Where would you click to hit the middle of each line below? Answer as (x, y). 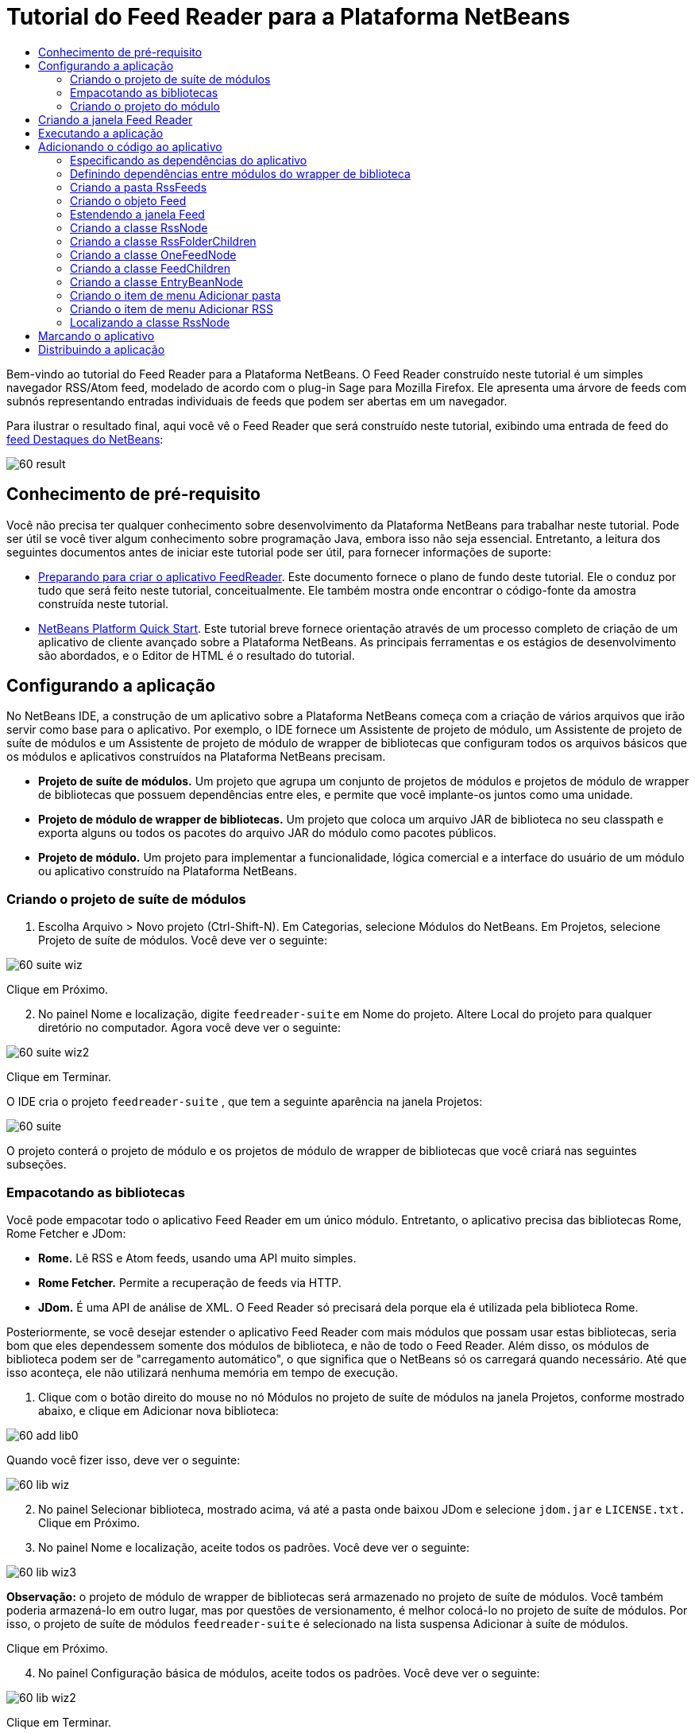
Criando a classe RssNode (139, 227)
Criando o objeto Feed (128, 200)
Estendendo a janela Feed (137, 214)
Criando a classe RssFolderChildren (163, 241)
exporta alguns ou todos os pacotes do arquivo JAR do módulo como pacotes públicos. (267, 833)
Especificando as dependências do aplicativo (189, 160)
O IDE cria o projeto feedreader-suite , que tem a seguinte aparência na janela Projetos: (245, 1102)
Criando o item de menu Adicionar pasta (176, 295)
